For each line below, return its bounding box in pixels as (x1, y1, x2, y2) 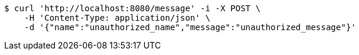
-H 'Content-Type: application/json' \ (24, 13, 211, 22)
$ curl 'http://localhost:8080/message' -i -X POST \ (4, 4, 261, 13)
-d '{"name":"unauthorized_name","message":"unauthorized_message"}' (24, 22, 357, 32)
